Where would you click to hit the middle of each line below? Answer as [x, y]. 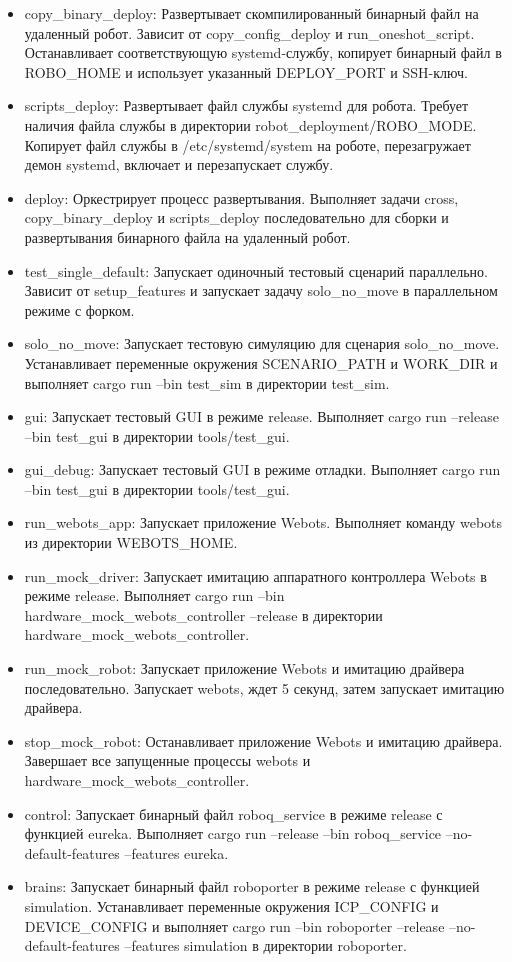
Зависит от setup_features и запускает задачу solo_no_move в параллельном [261, 290]
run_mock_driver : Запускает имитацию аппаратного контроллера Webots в [255, 575]
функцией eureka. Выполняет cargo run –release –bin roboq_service [233, 833]
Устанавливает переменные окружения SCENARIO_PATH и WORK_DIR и [261, 362]
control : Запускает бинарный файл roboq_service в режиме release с [233, 813]
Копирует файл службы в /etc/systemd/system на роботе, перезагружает [247, 144]
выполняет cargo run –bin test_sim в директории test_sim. [207, 382]
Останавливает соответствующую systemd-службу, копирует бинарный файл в [263, 52]
